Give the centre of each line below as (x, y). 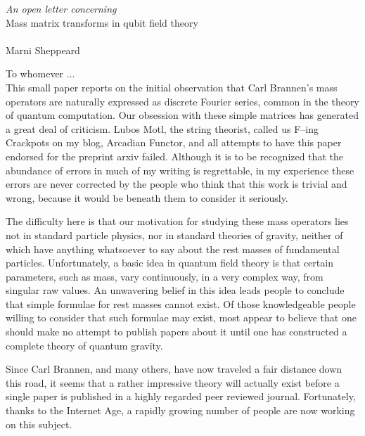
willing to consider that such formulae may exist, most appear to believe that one (181, 318)
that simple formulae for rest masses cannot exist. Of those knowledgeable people (181, 303)
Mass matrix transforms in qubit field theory (102, 22)
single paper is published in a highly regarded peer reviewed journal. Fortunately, (181, 396)
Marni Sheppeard (43, 50)
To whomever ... (40, 73)
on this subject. (39, 424)
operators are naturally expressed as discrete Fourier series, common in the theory (182, 101)
